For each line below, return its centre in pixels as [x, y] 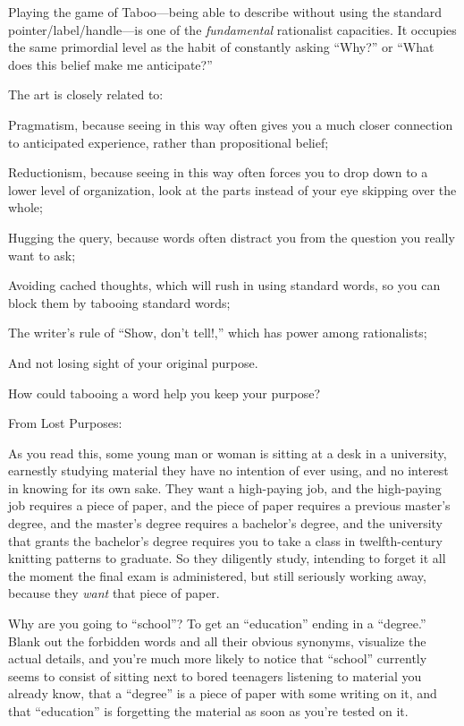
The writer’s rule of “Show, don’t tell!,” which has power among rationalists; [218, 333]
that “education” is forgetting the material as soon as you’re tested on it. [208, 711]
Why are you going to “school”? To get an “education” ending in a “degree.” [217, 624]
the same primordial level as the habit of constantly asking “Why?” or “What [221, 47]
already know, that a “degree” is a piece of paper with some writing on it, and [223, 693]
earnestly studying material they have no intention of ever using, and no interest [228, 470]
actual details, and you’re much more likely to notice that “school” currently [218, 658]
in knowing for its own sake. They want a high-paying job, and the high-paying [225, 487]
